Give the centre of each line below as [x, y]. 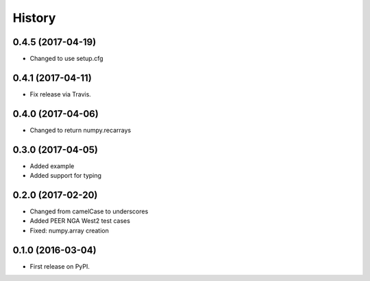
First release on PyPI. [60, 266]
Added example [52, 166]
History [34, 18]
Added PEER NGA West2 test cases [80, 221]
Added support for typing [66, 176]
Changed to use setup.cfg [66, 59]
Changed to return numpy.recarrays [81, 130]
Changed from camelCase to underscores [89, 211]
